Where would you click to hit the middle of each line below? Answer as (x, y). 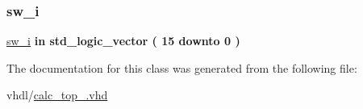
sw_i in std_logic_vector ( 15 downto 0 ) (123, 41)
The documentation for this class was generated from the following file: (182, 67)
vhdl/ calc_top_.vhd (57, 95)
